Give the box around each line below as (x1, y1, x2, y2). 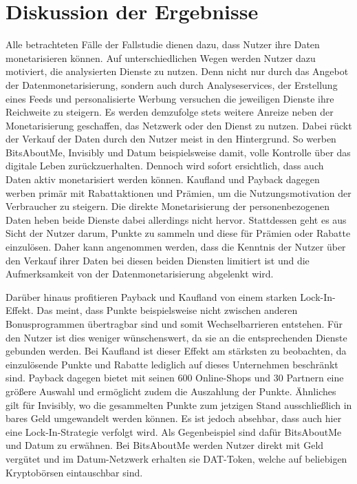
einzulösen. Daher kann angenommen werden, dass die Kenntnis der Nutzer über (6, 240, 346, 254)
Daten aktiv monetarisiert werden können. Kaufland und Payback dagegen (6, 172, 320, 187)
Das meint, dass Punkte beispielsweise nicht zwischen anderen (36, 303, 298, 317)
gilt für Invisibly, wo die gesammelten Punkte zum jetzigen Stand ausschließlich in (6, 397, 352, 412)
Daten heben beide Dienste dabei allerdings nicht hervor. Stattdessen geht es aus (6, 212, 347, 227)
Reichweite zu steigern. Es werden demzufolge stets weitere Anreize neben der (6, 105, 334, 119)
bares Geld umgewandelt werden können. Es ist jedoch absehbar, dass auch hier (6, 411, 342, 425)
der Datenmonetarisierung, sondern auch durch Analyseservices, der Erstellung (6, 77, 338, 92)
